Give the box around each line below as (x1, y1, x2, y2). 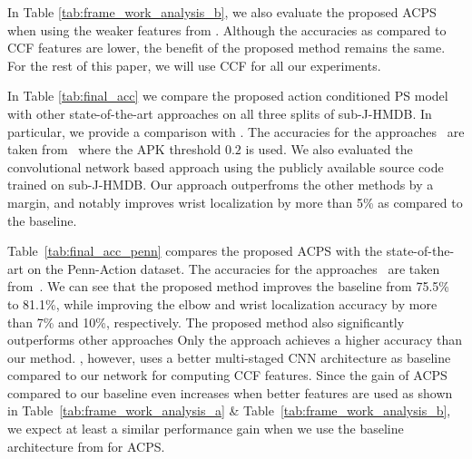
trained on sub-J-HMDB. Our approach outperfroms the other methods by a (7, 175, 434, 194)
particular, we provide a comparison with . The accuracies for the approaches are (7, 122, 465, 141)
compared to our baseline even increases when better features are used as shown (7, 383, 453, 402)
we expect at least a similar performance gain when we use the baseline (7, 419, 404, 438)
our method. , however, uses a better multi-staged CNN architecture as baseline (7, 347, 451, 366)
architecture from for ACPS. (7, 436, 165, 455)
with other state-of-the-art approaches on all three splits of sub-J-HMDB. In (7, 103, 432, 122)
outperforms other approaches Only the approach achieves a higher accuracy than (7, 330, 463, 349)
